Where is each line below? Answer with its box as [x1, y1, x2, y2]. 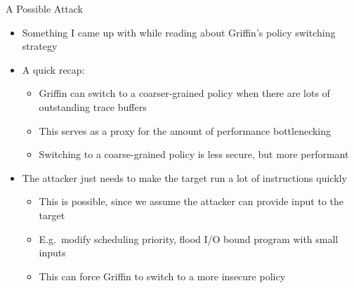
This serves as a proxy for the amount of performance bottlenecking [39, 123, 332, 138]
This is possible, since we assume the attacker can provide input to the [39, 194, 343, 209]
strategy [22, 39, 58, 53]
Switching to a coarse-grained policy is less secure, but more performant [39, 147, 349, 162]
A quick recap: [22, 62, 85, 77]
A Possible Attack [6, 1, 83, 15]
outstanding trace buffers [39, 99, 147, 114]
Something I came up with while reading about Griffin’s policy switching [22, 25, 336, 39]
